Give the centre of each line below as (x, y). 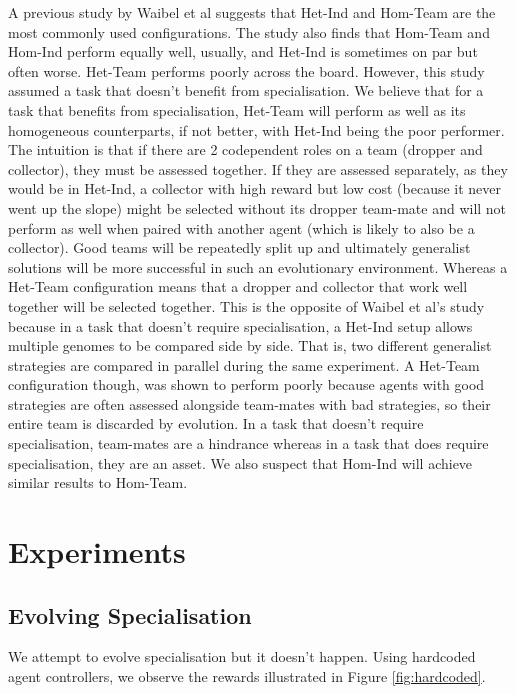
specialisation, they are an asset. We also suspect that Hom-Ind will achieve (240, 462)
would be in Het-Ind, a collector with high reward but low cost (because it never (255, 188)
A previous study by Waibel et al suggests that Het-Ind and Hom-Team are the (252, 12)
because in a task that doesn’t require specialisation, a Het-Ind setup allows (240, 325)
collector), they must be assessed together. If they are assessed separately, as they (258, 168)
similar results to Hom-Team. (98, 482)
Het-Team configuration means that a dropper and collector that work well (238, 286)
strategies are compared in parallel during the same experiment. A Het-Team (244, 364)
